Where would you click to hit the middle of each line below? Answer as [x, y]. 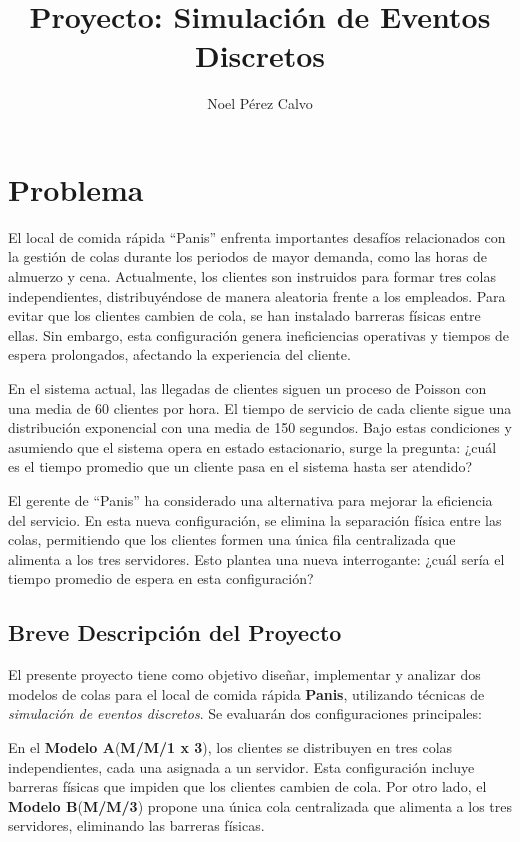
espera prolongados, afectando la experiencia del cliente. [179, 354]
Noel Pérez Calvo [260, 103]
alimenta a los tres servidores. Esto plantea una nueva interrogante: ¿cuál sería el [256, 558]
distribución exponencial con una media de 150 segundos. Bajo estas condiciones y [260, 427]
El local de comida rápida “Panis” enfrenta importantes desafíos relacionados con [257, 236]
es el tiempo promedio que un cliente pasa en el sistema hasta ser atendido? [240, 466]
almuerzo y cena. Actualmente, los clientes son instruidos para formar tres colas [252, 276]
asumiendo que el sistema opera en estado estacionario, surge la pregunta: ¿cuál [252, 446]
